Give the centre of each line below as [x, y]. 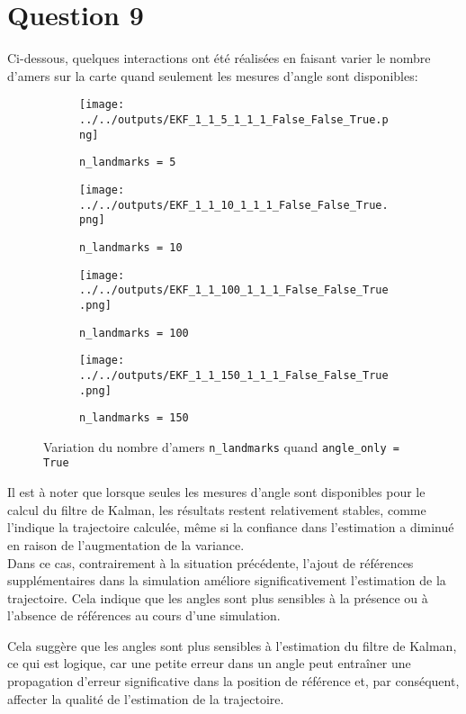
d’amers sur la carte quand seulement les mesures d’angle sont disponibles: [213, 75]
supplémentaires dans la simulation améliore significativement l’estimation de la [227, 580]
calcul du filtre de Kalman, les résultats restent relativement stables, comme [217, 509]
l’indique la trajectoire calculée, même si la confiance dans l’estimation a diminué [231, 527]
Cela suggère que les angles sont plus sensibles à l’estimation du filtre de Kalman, [232, 645]
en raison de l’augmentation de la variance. [126, 544]
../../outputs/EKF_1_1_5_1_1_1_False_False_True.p [234, 119]
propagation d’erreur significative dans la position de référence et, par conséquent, [233, 681]
